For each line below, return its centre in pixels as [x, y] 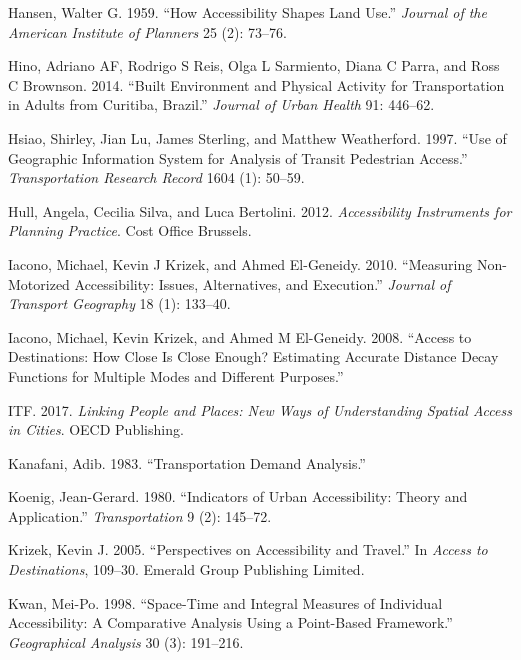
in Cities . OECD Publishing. [96, 429]
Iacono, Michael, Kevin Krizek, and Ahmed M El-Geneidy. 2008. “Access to [240, 336]
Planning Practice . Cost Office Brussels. [130, 230]
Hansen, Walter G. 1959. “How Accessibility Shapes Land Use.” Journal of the [247, 12]
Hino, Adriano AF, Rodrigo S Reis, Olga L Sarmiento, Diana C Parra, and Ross [254, 65]
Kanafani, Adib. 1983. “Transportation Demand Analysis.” [187, 462]
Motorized [39, 283]
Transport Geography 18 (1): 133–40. [119, 303]
